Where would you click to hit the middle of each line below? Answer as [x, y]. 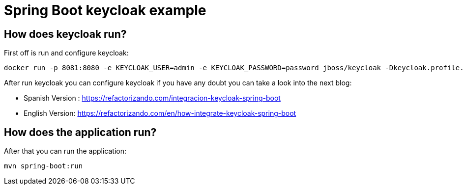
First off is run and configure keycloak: [66, 53]
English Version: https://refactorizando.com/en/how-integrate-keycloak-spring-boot [160, 113]
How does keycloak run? [65, 34]
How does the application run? [80, 132]
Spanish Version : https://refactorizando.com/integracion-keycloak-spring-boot [152, 98]
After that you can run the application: [65, 151]
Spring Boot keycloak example [105, 10]
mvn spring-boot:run [43, 166]
